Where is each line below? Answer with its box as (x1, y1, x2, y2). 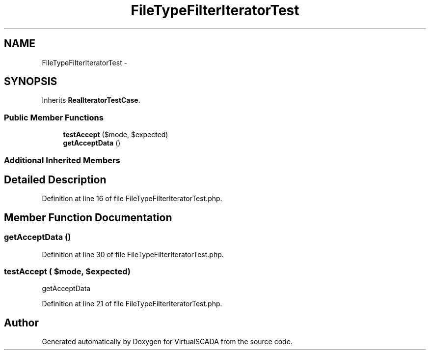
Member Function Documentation (4, 211, 172, 224)
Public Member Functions (4, 112, 104, 122)
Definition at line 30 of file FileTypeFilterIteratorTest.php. (42, 250, 224, 259)
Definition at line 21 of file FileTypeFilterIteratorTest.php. (42, 299, 222, 308)
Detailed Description (4, 173, 107, 186)
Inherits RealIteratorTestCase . (42, 96, 140, 105)
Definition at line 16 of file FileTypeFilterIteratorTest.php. (42, 194, 222, 203)
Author (4, 316, 39, 329)
